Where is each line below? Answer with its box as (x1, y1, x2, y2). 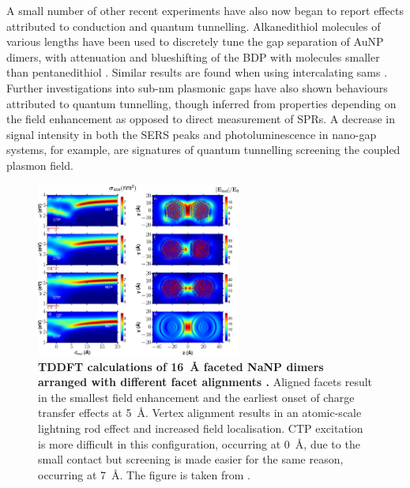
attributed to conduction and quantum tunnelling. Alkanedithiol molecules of (6, 17, 381, 34)
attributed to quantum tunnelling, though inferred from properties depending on (6, 95, 397, 111)
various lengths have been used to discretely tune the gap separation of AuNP (6, 33, 384, 50)
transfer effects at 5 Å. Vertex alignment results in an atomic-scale (38, 404, 362, 421)
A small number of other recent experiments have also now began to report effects (6, 2, 404, 18)
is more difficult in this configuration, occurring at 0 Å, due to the (38, 435, 360, 452)
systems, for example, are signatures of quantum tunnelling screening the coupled (6, 141, 401, 158)
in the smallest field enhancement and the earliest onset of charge (38, 389, 355, 405)
